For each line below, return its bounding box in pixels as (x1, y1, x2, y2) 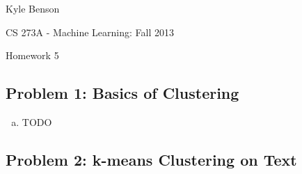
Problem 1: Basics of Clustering (6, 82, 239, 104)
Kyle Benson (6, 1, 60, 15)
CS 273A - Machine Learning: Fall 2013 (6, 24, 174, 39)
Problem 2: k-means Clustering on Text (6, 148, 297, 170)
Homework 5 (6, 48, 59, 63)
